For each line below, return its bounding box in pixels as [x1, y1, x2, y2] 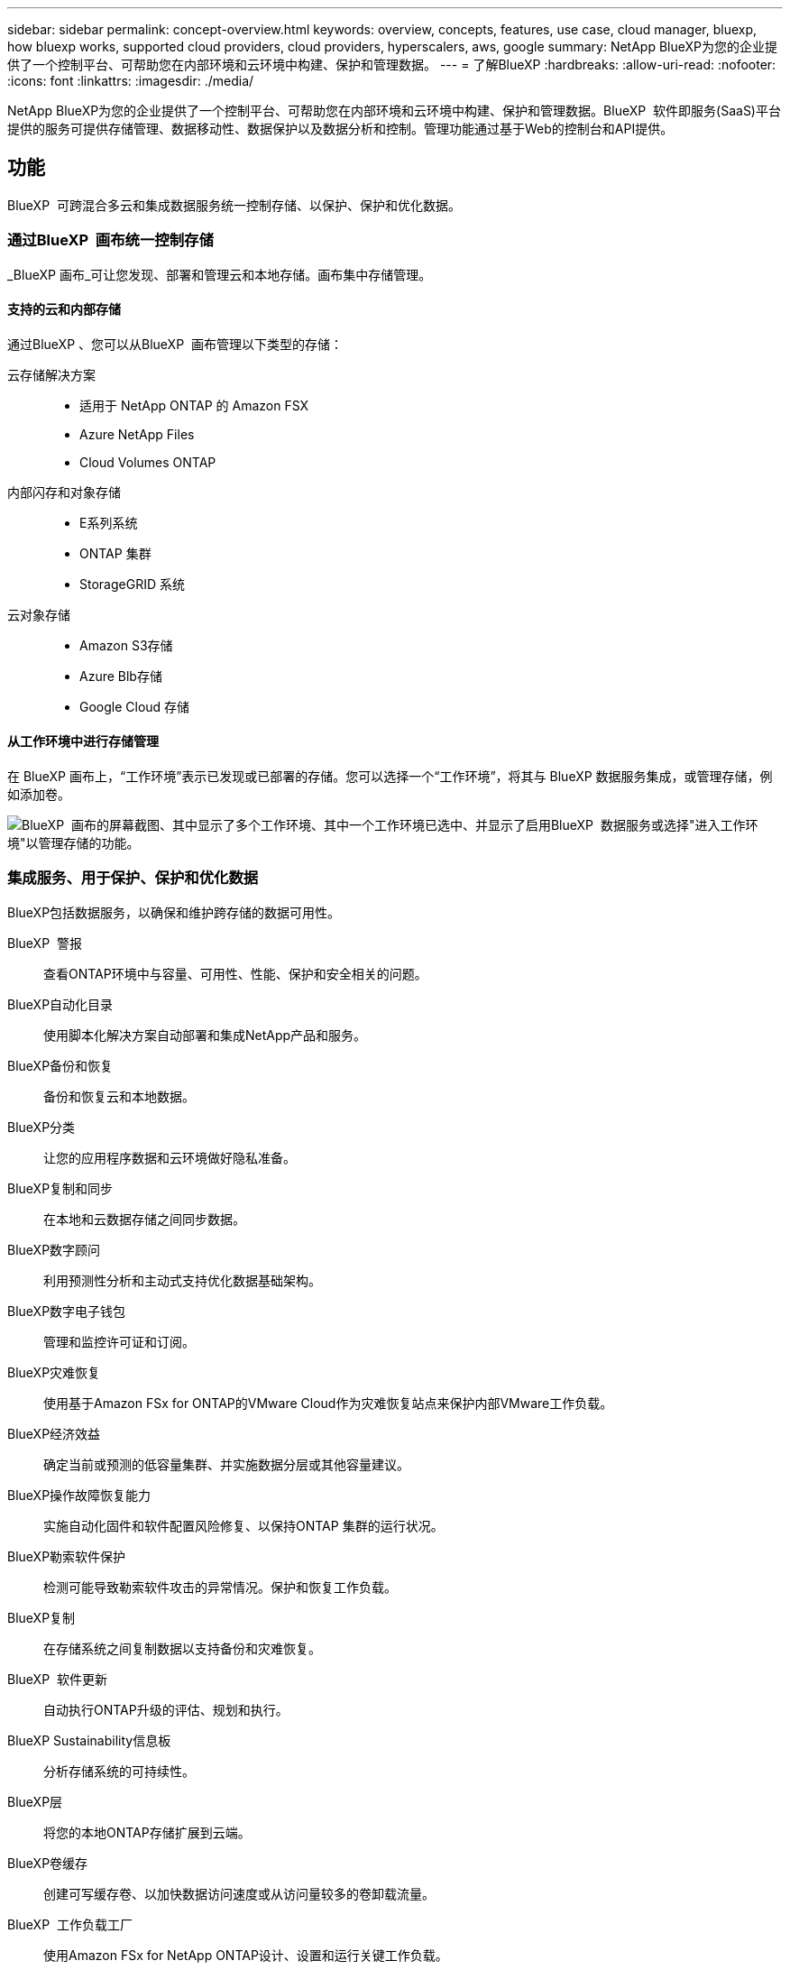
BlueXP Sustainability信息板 [7, 1732, 171, 1748]
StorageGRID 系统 [79, 575, 185, 592]
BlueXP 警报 [7, 934, 82, 951]
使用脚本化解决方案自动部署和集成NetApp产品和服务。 [43, 1026, 367, 1043]
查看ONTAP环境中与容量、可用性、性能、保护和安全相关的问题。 [43, 965, 427, 981]
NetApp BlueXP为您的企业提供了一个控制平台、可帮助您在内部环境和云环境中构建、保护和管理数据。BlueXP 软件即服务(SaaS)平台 [7, 103, 781, 118]
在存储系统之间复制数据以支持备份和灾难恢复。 [43, 1640, 321, 1656]
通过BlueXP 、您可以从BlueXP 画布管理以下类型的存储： [7, 336, 343, 352]
